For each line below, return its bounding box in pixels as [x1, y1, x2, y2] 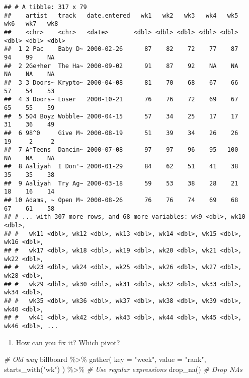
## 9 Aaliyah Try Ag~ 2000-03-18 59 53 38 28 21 [4, 179, 238, 187]
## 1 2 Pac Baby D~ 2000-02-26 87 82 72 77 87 [4, 45, 238, 53]
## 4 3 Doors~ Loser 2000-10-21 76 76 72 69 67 [4, 96, 238, 103]
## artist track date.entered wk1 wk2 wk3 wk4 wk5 [4, 12, 238, 19]
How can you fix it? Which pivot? [16, 337, 120, 347]
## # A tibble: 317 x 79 [4, 4, 87, 11]
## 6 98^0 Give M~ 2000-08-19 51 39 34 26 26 [4, 129, 238, 137]
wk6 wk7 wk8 [4, 20, 58, 28]
